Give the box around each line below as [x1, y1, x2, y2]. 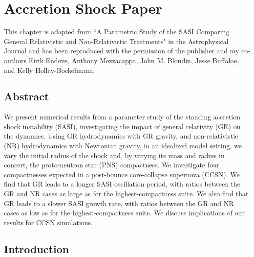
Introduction [4, 241, 69, 256]
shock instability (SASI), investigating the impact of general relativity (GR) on [4, 121, 241, 131]
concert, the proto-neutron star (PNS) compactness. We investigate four [4, 160, 220, 170]
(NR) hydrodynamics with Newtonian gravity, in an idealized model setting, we [4, 140, 242, 151]
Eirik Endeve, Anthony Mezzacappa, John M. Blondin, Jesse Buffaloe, [28, 55, 239, 65]
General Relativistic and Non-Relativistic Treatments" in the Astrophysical [4, 36, 229, 46]
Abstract [4, 89, 49, 104]
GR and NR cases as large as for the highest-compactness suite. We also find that [4, 188, 249, 199]
